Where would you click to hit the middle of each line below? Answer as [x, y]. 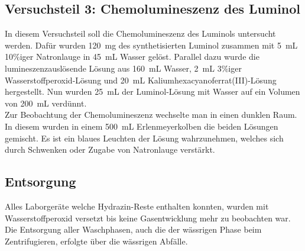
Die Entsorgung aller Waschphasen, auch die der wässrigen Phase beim [133, 229]
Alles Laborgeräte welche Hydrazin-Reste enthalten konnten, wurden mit [137, 206]
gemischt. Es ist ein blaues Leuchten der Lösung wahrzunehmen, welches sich [144, 138]
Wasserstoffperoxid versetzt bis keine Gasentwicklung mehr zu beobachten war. [148, 218]
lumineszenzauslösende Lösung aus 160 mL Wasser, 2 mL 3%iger [123, 68]
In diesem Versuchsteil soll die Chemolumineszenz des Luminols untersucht [140, 33]
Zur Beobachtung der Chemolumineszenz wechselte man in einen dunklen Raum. [151, 115]
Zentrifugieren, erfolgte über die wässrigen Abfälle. [96, 241]
